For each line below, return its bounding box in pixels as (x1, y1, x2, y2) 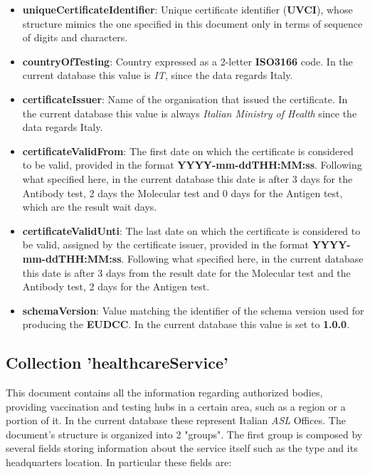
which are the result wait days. (22, 199, 157, 214)
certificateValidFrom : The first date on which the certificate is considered (22, 143, 354, 158)
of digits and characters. (22, 30, 128, 45)
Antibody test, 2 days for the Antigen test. (22, 279, 210, 294)
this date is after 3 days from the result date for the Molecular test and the (22, 265, 351, 280)
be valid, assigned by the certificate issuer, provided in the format (22, 237, 309, 252)
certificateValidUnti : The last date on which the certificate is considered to (22, 223, 361, 238)
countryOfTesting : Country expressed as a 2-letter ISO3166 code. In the (22, 53, 353, 68)
